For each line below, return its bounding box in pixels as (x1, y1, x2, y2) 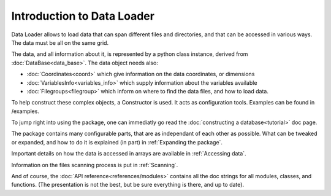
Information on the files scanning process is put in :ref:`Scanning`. (11, 161, 178, 168)
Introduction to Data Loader (11, 9, 154, 23)
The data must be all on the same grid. (11, 39, 109, 46)
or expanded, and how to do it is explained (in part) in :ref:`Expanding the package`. (11, 138, 223, 146)
